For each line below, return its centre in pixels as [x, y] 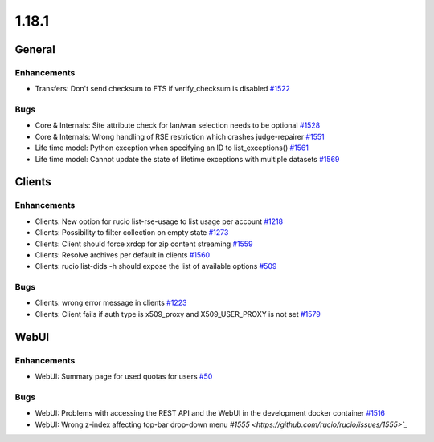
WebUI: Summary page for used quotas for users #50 [124, 376]
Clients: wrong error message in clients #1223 [111, 303]
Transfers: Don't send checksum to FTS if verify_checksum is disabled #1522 [163, 89]
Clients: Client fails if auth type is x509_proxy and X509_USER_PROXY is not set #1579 [178, 314]
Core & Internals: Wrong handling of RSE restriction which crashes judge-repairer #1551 [180, 136]
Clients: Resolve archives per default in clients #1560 [123, 255]
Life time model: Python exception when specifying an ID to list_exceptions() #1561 [172, 148]
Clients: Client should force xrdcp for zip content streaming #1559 [144, 244]
